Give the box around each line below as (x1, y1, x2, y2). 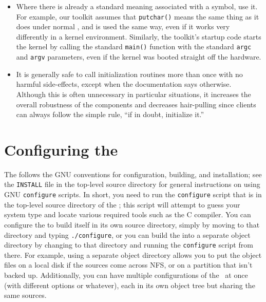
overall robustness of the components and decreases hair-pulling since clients (16, 99, 256, 109)
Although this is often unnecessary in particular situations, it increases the (16, 88, 251, 99)
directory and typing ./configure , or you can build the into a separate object (4, 229, 251, 240)
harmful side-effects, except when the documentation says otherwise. (16, 79, 232, 89)
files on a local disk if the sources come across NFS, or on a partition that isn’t (4, 259, 253, 270)
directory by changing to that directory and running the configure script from (4, 239, 253, 250)
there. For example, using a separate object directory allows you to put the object (4, 249, 262, 260)
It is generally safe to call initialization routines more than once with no (16, 68, 243, 79)
